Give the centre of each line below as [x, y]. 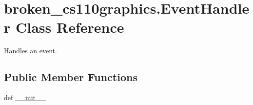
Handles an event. [30, 51]
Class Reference [70, 27]
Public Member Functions [71, 77]
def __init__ [25, 97]
